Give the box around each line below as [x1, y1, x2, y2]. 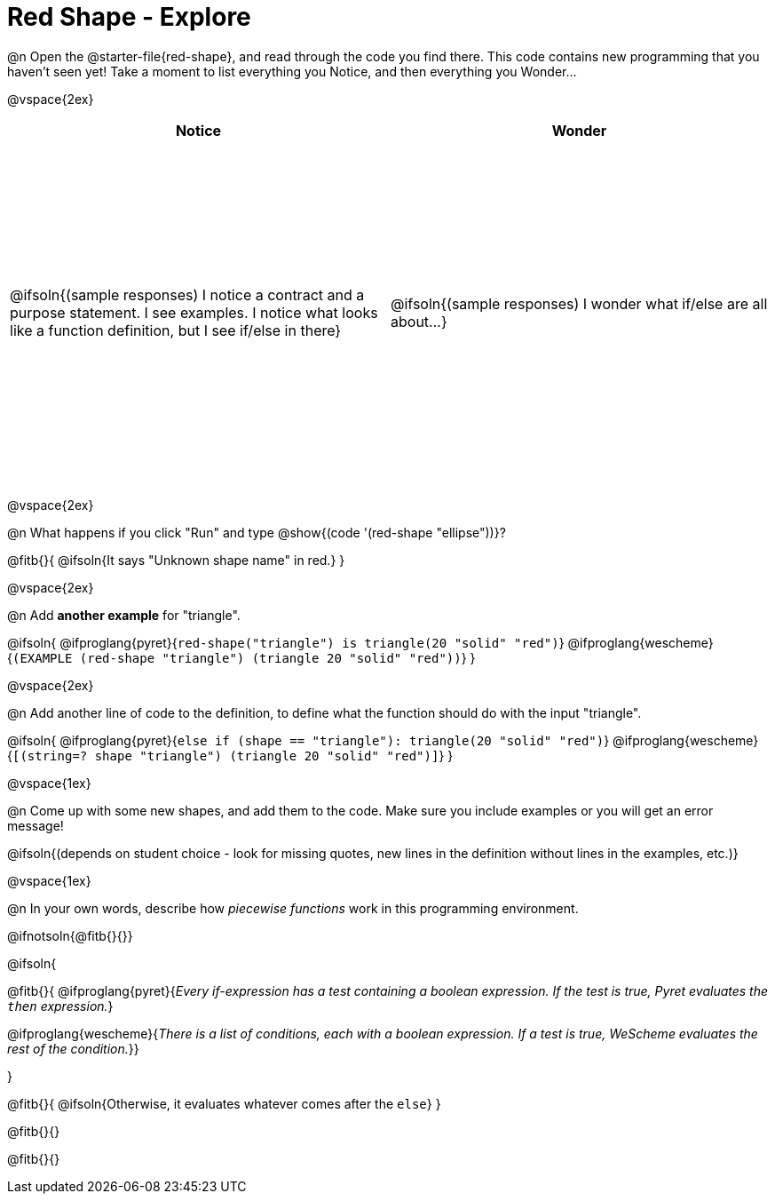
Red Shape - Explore [7, 2, 251, 32]
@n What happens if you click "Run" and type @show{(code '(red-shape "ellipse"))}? [7, 524, 506, 540]
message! [7, 817, 64, 833]
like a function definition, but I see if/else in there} [10, 321, 342, 339]
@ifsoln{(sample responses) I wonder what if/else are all [391, 294, 768, 313]
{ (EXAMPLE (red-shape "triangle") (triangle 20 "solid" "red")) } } [7, 649, 476, 665]
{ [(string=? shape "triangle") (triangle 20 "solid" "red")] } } [7, 747, 454, 763]
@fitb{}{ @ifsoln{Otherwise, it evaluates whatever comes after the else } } [7, 1095, 441, 1111]
